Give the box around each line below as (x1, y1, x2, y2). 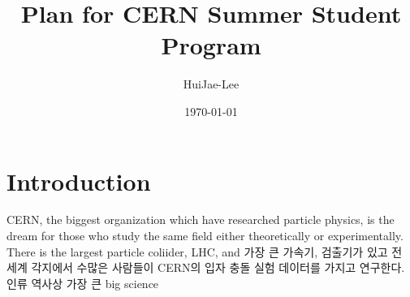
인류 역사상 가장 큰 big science (6, 274, 159, 291)
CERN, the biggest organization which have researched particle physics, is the (6, 211, 395, 228)
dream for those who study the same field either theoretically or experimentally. (6, 227, 404, 244)
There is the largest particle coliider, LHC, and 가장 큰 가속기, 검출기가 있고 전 (6, 243, 403, 260)
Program (161, 28, 261, 62)
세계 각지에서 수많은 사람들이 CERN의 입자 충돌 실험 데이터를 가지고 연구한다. (6, 259, 405, 276)
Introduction (6, 164, 151, 197)
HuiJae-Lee (183, 75, 240, 93)
